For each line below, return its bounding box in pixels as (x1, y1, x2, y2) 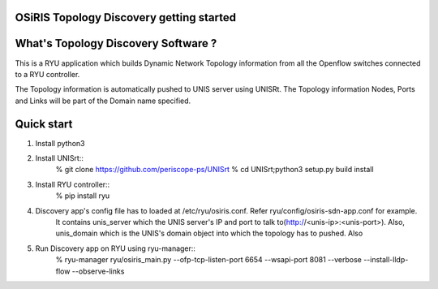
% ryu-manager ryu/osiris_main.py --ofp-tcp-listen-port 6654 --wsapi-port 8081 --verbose (55, 255, 363, 265)
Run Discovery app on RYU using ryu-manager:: (35, 244, 196, 253)
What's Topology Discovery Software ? (15, 37, 217, 50)
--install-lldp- (363, 255, 409, 265)
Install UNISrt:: (35, 153, 84, 162)
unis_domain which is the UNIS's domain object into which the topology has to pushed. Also (55, 228, 363, 239)
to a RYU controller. (15, 69, 80, 79)
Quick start (15, 117, 73, 131)
